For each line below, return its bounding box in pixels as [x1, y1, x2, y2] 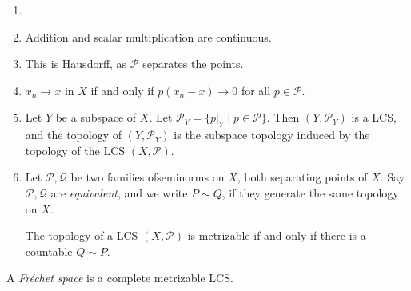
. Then [266, 109, 300, 126]
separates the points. [142, 55, 244, 72]
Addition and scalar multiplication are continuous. [25, 28, 272, 45]
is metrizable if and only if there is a [187, 227, 366, 244]
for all [241, 82, 271, 98]
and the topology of [25, 126, 122, 143]
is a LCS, [351, 109, 397, 126]
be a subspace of [55, 109, 137, 126]
